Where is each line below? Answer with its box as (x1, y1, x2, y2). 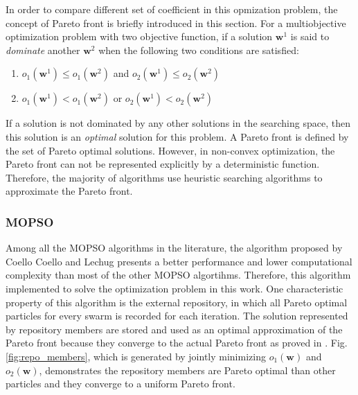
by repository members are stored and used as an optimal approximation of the (6, 322, 343, 336)
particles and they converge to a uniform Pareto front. (6, 376, 235, 391)
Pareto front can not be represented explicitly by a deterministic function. (6, 157, 320, 171)
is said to (290, 29, 330, 44)
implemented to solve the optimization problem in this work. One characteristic (6, 281, 343, 295)
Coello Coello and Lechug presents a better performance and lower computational (6, 254, 352, 268)
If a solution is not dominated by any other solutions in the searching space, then (6, 116, 350, 130)
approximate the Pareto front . (6, 184, 133, 198)
